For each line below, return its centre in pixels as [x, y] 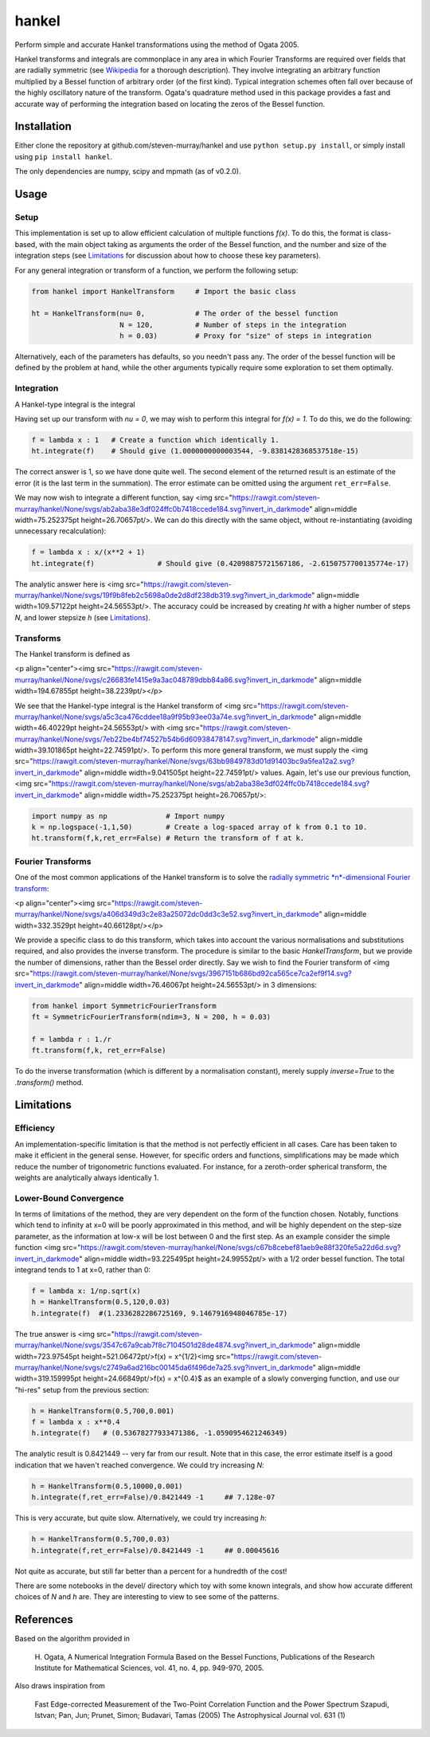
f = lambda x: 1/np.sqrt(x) [86, 1291]
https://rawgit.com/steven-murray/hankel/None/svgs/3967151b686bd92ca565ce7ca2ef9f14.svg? [192, 973]
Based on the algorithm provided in [72, 1639]
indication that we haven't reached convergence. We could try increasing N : [139, 1465]
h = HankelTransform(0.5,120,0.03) [101, 1302]
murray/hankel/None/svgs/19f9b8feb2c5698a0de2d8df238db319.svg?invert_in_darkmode [163, 595]
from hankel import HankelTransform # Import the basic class [164, 291]
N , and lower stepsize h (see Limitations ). [82, 617]
